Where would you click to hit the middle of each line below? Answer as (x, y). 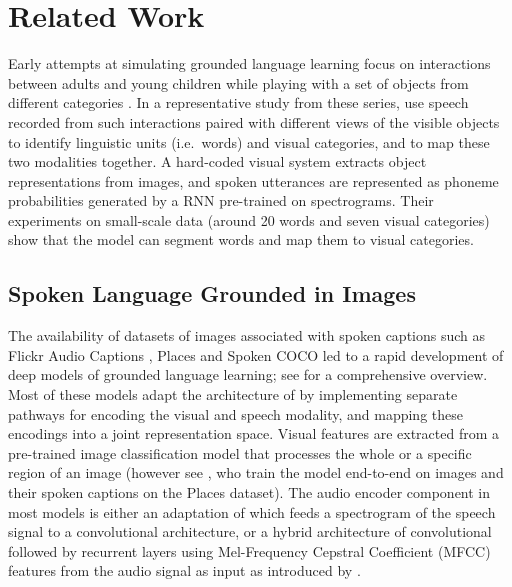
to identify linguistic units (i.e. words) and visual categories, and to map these (249, 141)
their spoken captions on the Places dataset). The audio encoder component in (249, 492)
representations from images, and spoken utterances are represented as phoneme (253, 180)
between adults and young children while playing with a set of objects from (238, 82)
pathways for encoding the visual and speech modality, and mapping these (235, 413)
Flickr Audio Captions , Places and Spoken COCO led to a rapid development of (256, 354)
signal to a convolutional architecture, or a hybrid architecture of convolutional (250, 531)
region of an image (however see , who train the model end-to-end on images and (256, 472)
